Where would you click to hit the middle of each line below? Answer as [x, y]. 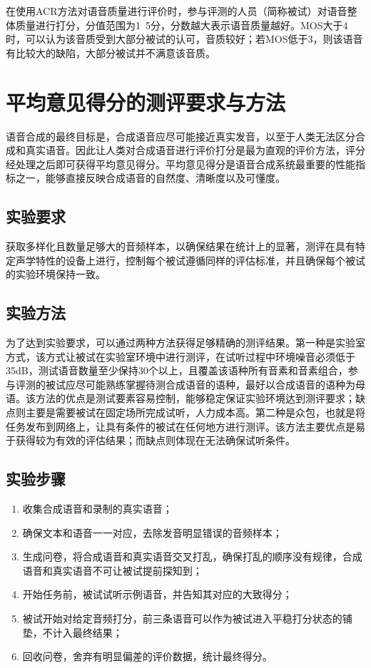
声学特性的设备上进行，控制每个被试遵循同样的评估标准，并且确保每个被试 [190, 260]
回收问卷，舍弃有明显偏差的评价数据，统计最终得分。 [147, 656]
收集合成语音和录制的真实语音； [97, 509]
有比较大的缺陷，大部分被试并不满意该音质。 [111, 52]
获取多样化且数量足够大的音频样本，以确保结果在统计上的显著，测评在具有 [181, 246]
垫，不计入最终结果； [72, 632]
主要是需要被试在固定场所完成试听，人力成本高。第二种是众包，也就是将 [195, 412]
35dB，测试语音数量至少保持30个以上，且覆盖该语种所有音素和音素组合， [177, 370]
